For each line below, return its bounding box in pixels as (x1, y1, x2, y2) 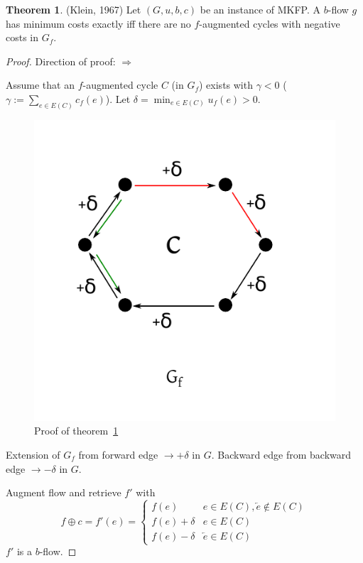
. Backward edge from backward (211, 447, 352, 462)
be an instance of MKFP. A (200, 2, 321, 16)
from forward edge (78, 447, 158, 462)
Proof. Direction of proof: (6, 53, 116, 68)
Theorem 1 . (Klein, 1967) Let (6, 2, 141, 16)
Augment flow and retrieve (6, 485, 121, 500)
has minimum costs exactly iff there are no (6, 16, 191, 31)
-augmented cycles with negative (199, 16, 340, 31)
